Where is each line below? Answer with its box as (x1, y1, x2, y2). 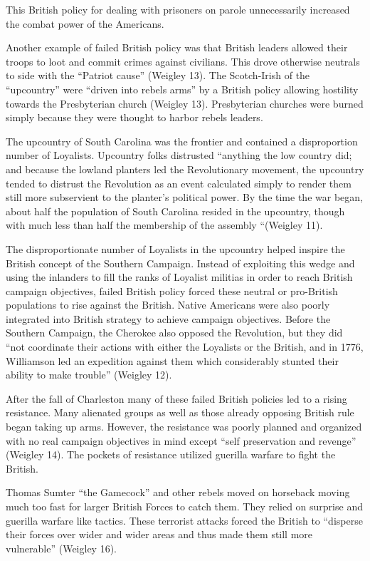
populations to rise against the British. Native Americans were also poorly (6, 297, 330, 312)
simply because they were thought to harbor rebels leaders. (6, 110, 263, 125)
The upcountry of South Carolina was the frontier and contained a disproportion (6, 133, 358, 148)
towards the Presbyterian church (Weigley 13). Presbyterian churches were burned (6, 96, 364, 110)
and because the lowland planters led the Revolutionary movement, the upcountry (6, 161, 364, 176)
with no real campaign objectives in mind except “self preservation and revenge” (6, 433, 356, 448)
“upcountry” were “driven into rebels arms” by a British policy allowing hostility (6, 81, 359, 96)
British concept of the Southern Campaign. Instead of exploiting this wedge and (6, 255, 355, 270)
